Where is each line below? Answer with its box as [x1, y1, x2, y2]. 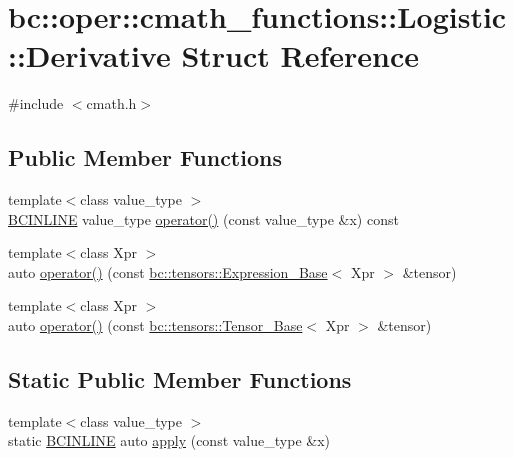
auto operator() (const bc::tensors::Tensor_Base [8, 315, 303, 336]
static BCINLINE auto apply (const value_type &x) [8, 430, 330, 451]
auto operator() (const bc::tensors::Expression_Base [8, 261, 328, 282]
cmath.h [86, 93, 137, 114]
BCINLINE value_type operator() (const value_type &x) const [8, 208, 399, 229]
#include [8, 93, 64, 114]
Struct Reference [181, 35, 420, 76]
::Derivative [8, 35, 171, 76]
